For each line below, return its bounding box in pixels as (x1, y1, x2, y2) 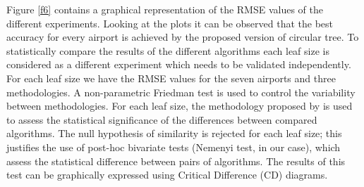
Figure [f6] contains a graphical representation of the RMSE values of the (6, 2, 324, 16)
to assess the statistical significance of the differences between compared (6, 112, 317, 127)
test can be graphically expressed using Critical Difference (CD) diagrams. (6, 167, 328, 182)
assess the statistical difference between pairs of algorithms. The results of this (6, 153, 346, 168)
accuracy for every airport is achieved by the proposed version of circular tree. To (6, 30, 359, 44)
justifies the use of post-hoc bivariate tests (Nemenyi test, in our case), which (6, 139, 341, 154)
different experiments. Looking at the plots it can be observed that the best (6, 15, 333, 30)
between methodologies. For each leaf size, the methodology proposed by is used (6, 98, 353, 113)
